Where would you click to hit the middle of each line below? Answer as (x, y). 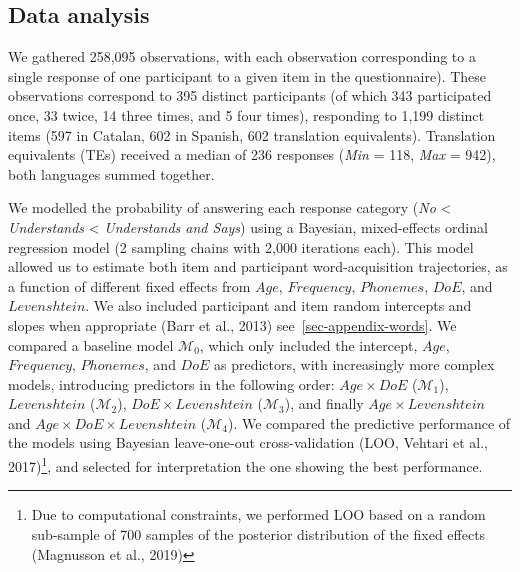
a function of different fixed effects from (129, 285)
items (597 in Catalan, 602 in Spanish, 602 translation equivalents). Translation (252, 134)
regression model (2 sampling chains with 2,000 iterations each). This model (241, 246)
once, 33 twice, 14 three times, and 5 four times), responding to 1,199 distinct (246, 114)
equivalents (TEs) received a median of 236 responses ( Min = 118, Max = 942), (252, 154)
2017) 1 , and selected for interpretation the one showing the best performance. (245, 464)
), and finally (324, 403)
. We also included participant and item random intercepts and (278, 305)
